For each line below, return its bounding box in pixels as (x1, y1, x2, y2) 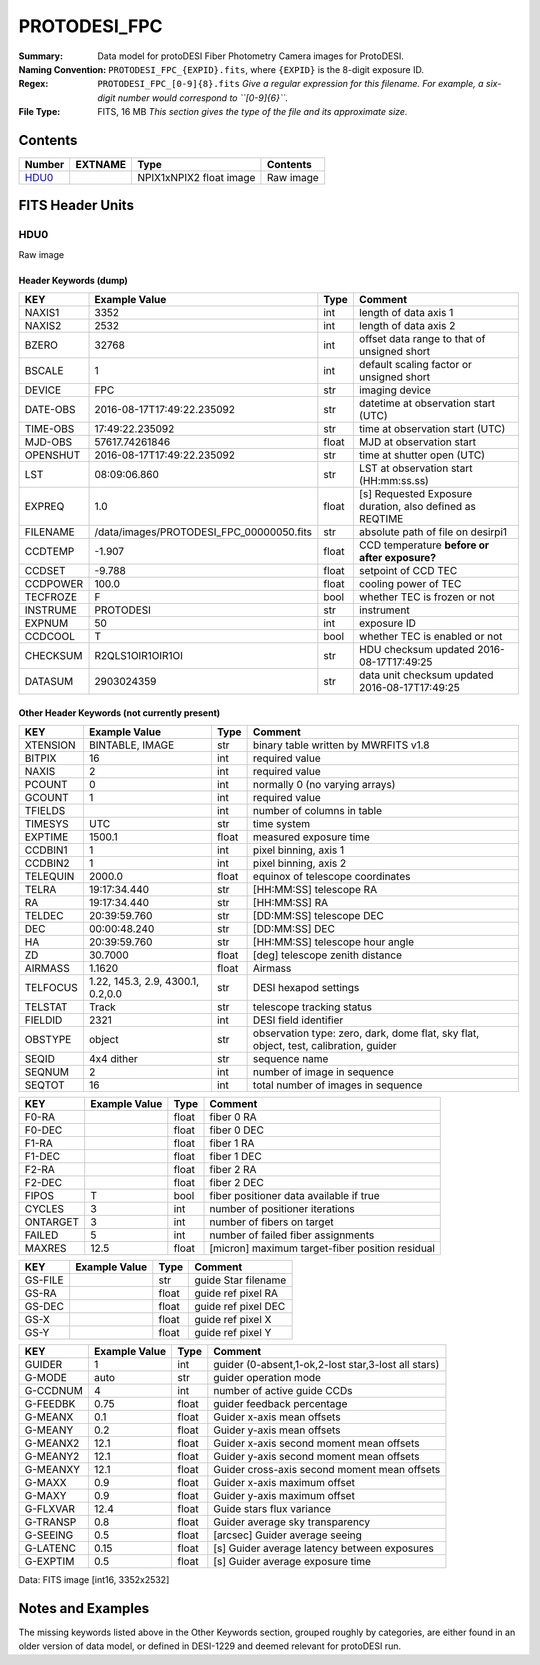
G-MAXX (24, 1476, 67, 1490)
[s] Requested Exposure (358, 487, 473, 501)
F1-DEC (24, 1150, 60, 1164)
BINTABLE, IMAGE (88, 738, 175, 752)
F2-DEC (24, 1176, 63, 1190)
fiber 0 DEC (209, 1123, 265, 1137)
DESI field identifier (252, 1013, 344, 1027)
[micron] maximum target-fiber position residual (209, 1241, 435, 1255)
